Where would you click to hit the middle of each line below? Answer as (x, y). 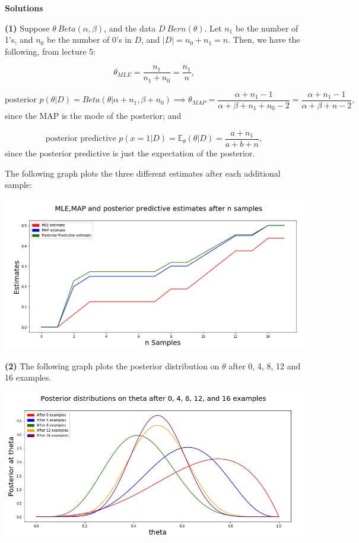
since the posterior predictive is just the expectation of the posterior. (130, 153)
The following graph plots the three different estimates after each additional (143, 173)
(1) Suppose (27, 28)
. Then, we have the (264, 40)
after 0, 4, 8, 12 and (265, 365)
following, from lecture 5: (50, 51)
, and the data (130, 28)
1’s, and (19, 40)
